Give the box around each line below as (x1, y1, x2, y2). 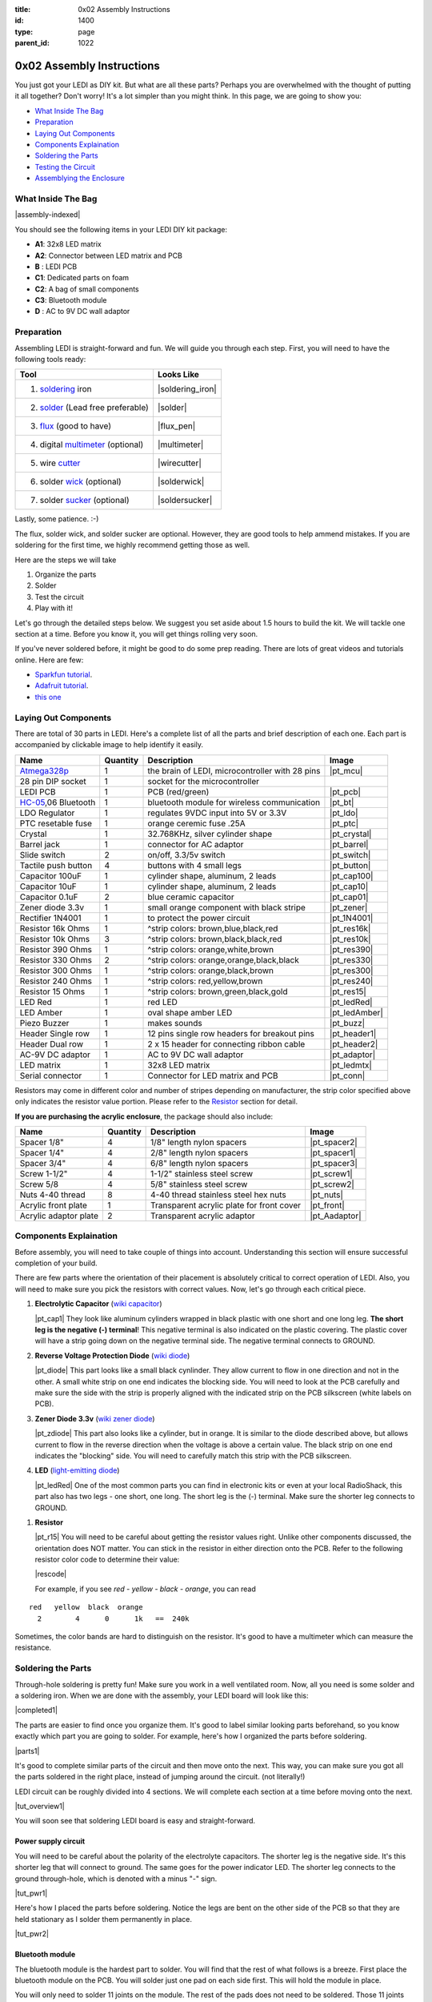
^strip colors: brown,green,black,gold (147, 986, 288, 997)
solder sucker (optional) (39, 495, 130, 506)
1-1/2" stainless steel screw (150, 1168, 254, 1179)
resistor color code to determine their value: (34, 1554, 180, 1565)
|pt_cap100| (329, 870, 374, 881)
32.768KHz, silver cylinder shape (147, 828, 273, 839)
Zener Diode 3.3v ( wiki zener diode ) (34, 1413, 155, 1423)
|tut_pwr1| (14, 1888, 48, 1898)
